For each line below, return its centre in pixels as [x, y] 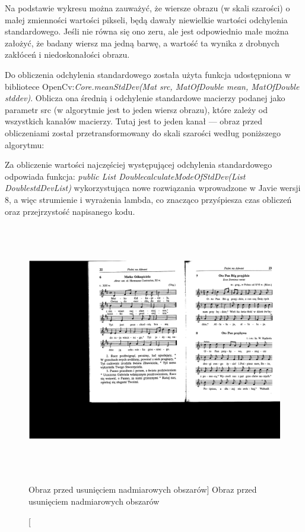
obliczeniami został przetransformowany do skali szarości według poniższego [143, 132]
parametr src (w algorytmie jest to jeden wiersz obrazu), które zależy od [136, 109]
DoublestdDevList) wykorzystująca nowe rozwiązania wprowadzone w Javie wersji [153, 188]
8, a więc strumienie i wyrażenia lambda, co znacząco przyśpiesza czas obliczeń [148, 199]
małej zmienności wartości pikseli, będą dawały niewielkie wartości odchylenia [146, 19]
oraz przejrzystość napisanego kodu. [70, 211]
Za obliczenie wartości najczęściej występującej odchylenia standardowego [139, 165]
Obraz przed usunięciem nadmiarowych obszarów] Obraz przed [143, 489]
